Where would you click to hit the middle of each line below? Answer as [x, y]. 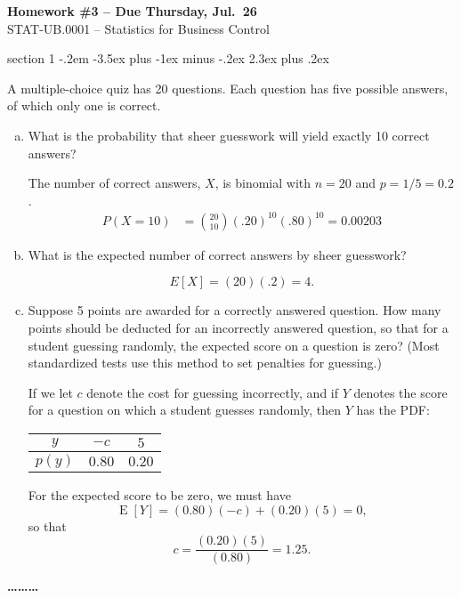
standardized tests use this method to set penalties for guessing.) [205, 363]
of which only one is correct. [84, 105]
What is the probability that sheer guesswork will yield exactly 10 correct [229, 135]
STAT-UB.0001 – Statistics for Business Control [138, 28]
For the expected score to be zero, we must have [159, 495]
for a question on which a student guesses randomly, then [185, 410]
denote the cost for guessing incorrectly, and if [213, 392]
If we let [50, 392]
